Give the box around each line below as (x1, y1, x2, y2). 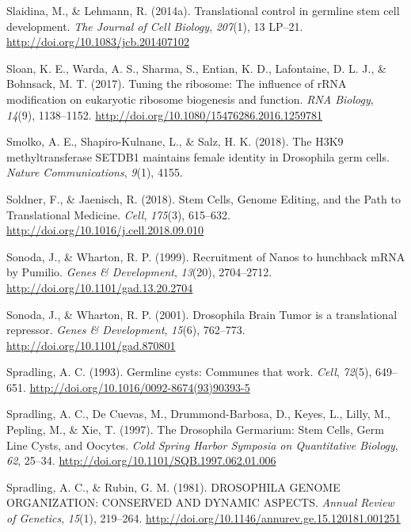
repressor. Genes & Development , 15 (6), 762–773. (6, 321, 245, 338)
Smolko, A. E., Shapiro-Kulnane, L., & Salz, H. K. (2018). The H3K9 (6, 133, 344, 150)
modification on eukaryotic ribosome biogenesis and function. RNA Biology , (6, 90, 374, 107)
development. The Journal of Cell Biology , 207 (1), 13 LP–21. (6, 17, 303, 34)
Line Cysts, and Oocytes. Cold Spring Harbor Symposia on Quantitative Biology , (6, 436, 398, 453)
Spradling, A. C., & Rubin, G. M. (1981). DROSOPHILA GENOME (6, 478, 341, 495)
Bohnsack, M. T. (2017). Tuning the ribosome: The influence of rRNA (6, 75, 347, 92)
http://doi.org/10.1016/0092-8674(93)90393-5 (29, 378, 250, 395)
